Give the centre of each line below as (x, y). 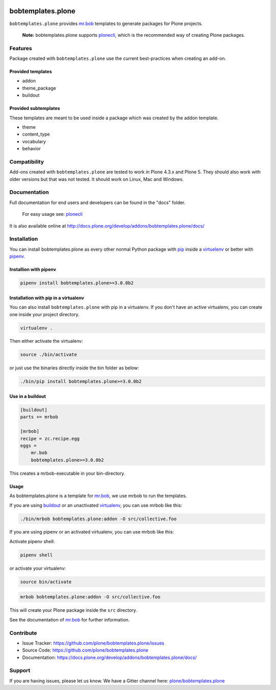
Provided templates (31, 72)
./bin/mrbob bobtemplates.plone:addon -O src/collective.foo (98, 519)
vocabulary (34, 141)
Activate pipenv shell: (32, 541)
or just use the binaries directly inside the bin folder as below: (74, 368)
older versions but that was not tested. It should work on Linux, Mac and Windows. (97, 179)
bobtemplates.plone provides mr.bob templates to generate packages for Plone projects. (106, 24)
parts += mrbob (39, 417)
